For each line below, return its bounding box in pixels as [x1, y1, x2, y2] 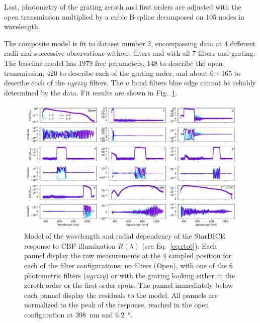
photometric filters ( [24, 270, 86, 280]
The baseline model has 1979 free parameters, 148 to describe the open [4, 57, 223, 68]
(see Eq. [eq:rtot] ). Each [142, 240, 217, 251]
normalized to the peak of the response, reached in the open [24, 299, 209, 310]
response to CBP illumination [24, 240, 116, 251]
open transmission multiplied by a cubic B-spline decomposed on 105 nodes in [4, 11, 244, 22]
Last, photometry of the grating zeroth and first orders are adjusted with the [4, 2, 241, 12]
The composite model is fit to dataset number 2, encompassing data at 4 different [4, 38, 256, 48]
